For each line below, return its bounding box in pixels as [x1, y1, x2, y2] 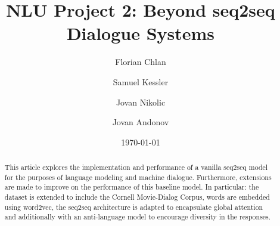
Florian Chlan [115, 55, 166, 68]
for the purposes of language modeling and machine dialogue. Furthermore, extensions [4, 172, 272, 182]
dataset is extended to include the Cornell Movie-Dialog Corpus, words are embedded [4, 192, 270, 202]
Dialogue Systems [66, 21, 215, 45]
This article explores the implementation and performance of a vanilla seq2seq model [4, 162, 268, 172]
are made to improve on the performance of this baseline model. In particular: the [4, 182, 259, 192]
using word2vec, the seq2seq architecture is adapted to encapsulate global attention [4, 202, 263, 212]
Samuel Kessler [113, 75, 169, 88]
